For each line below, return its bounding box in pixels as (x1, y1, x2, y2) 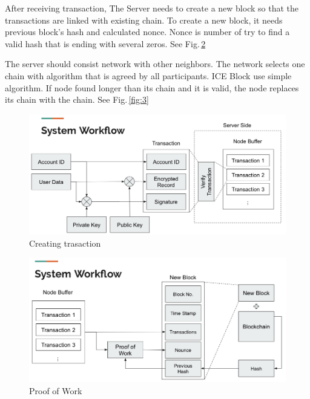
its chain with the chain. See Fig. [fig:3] (5, 93, 149, 106)
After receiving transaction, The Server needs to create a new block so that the (5, 2, 298, 14)
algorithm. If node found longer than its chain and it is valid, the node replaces (5, 81, 299, 94)
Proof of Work (29, 384, 82, 397)
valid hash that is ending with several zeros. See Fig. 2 (5, 37, 206, 50)
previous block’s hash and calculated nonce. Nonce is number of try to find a (5, 25, 290, 38)
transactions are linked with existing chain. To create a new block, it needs (5, 13, 283, 26)
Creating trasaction (29, 236, 101, 249)
